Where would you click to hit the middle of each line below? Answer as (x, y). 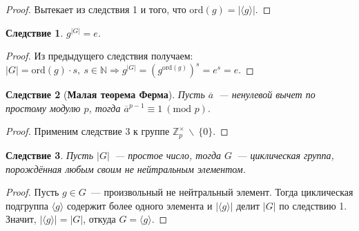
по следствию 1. (313, 205)
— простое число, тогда (167, 155)
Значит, (21, 219)
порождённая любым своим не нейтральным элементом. (126, 168)
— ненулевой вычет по (267, 94)
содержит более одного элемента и (139, 205)
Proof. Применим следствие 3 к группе (88, 131)
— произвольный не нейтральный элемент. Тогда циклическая (222, 192)
